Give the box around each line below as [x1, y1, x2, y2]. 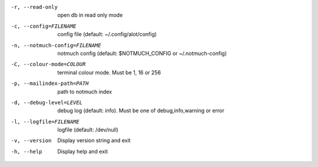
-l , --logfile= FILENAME [11, 118, 79, 125]
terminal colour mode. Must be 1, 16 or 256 [57, 68, 161, 76]
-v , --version [11, 137, 52, 144]
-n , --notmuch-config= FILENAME [11, 42, 101, 48]
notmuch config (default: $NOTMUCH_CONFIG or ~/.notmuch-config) [57, 50, 227, 57]
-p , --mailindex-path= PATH [11, 80, 89, 87]
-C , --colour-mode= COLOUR [11, 61, 86, 68]
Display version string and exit [57, 137, 131, 144]
